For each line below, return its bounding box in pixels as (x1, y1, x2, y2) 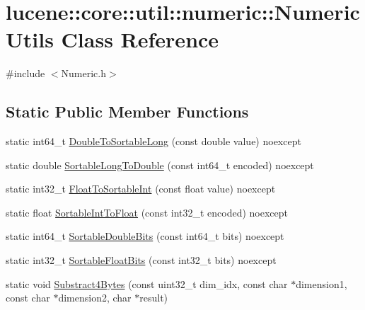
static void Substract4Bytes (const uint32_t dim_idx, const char (6, 276, 288, 291)
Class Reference (61, 25, 219, 54)
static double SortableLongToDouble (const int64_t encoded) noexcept (6, 157, 314, 172)
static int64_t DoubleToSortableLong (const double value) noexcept (6, 134, 301, 149)
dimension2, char (58, 290, 132, 305)
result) (139, 290, 168, 305)
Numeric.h (61, 66, 106, 81)
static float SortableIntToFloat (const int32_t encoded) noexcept (6, 205, 289, 219)
